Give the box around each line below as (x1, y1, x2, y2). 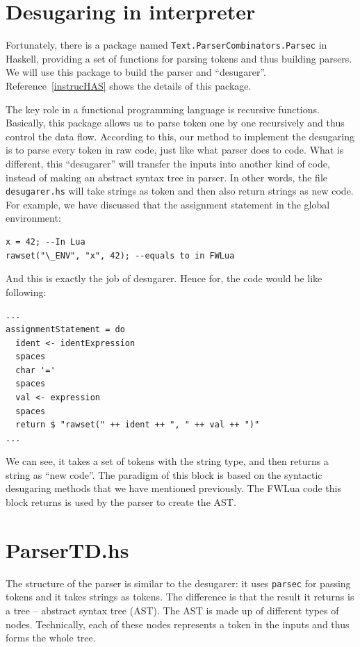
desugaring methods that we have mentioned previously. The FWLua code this (6, 481, 341, 496)
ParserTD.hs (6, 535, 129, 564)
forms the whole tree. (6, 630, 96, 645)
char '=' (15, 365, 56, 375)
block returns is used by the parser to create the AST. (6, 495, 236, 509)
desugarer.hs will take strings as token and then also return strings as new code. (6, 183, 354, 198)
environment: (6, 211, 61, 225)
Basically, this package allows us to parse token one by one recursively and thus (6, 115, 345, 130)
